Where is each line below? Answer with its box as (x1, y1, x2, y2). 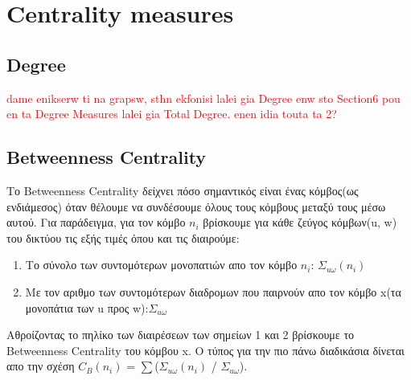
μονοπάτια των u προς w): (25, 299, 149, 316)
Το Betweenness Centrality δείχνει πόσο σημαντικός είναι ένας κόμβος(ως (6, 182, 359, 198)
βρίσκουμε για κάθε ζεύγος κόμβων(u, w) (203, 214, 397, 231)
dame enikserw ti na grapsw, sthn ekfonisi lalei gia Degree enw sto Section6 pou (6, 89, 401, 106)
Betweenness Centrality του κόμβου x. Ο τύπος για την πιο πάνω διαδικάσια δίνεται (6, 341, 405, 358)
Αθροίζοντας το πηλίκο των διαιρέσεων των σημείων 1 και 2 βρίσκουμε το (6, 326, 355, 343)
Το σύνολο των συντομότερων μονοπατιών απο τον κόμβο (25, 256, 298, 273)
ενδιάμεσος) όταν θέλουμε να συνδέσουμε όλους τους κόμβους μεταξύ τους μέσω (6, 198, 386, 215)
